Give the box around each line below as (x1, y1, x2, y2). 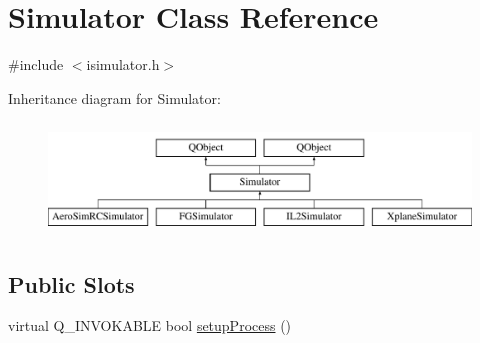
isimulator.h (86, 54, 160, 75)
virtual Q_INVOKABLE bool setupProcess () (8, 315, 292, 336)
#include (8, 54, 64, 75)
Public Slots (8, 268, 135, 299)
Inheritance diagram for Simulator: (8, 87, 221, 108)
